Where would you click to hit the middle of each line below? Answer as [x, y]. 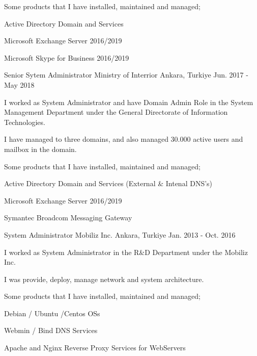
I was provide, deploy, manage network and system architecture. [104, 279]
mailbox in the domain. [40, 149]
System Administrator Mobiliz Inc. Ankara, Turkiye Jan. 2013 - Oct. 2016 [120, 234]
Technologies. [25, 122]
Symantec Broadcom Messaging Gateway [68, 218]
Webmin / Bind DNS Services [51, 330]
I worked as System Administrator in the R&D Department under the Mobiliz [126, 252]
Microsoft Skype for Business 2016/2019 [67, 57]
